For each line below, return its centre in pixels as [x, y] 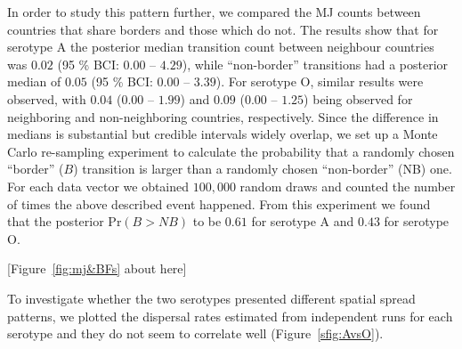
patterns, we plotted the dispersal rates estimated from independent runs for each [230, 316]
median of [34, 81]
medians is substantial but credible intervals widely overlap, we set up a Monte [223, 134]
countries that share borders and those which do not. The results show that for [223, 29]
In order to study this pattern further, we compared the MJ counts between [214, 12]
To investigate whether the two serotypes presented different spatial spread [211, 298]
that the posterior [56, 221]
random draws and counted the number [348, 186]
